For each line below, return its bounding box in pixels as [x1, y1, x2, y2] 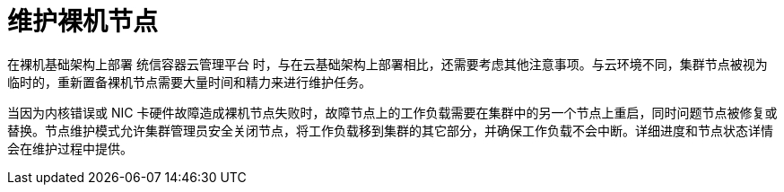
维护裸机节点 [7, 6, 159, 37]
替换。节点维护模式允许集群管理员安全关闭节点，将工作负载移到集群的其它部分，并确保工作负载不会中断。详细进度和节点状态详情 [7, 122, 773, 138]
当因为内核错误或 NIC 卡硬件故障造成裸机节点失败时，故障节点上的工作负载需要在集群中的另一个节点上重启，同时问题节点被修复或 [7, 104, 778, 120]
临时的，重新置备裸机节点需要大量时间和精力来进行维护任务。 [7, 74, 371, 90]
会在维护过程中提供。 [7, 140, 133, 156]
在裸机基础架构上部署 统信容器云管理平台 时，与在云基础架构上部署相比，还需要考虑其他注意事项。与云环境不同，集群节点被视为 [7, 56, 768, 72]
